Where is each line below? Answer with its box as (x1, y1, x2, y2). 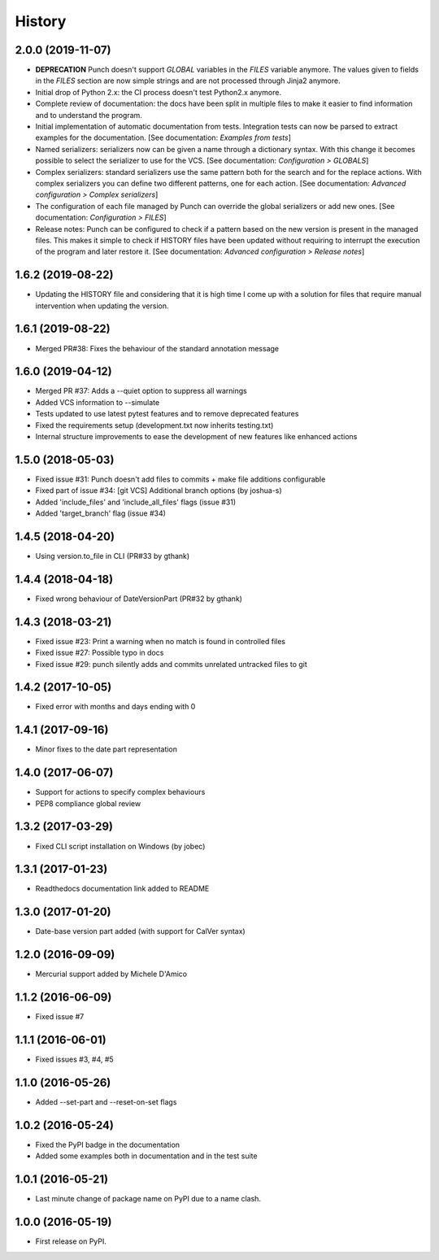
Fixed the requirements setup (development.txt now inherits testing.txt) (35, 420, 274, 430)
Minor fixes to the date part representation (35, 744, 178, 754)
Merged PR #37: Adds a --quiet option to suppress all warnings (35, 386, 248, 396)
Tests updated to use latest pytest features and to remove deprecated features (35, 409, 299, 419)
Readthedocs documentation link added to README (35, 883, 210, 894)
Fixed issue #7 (35, 1012, 85, 1022)
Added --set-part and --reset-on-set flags (35, 1097, 177, 1107)
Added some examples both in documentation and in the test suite (35, 1151, 258, 1161)
